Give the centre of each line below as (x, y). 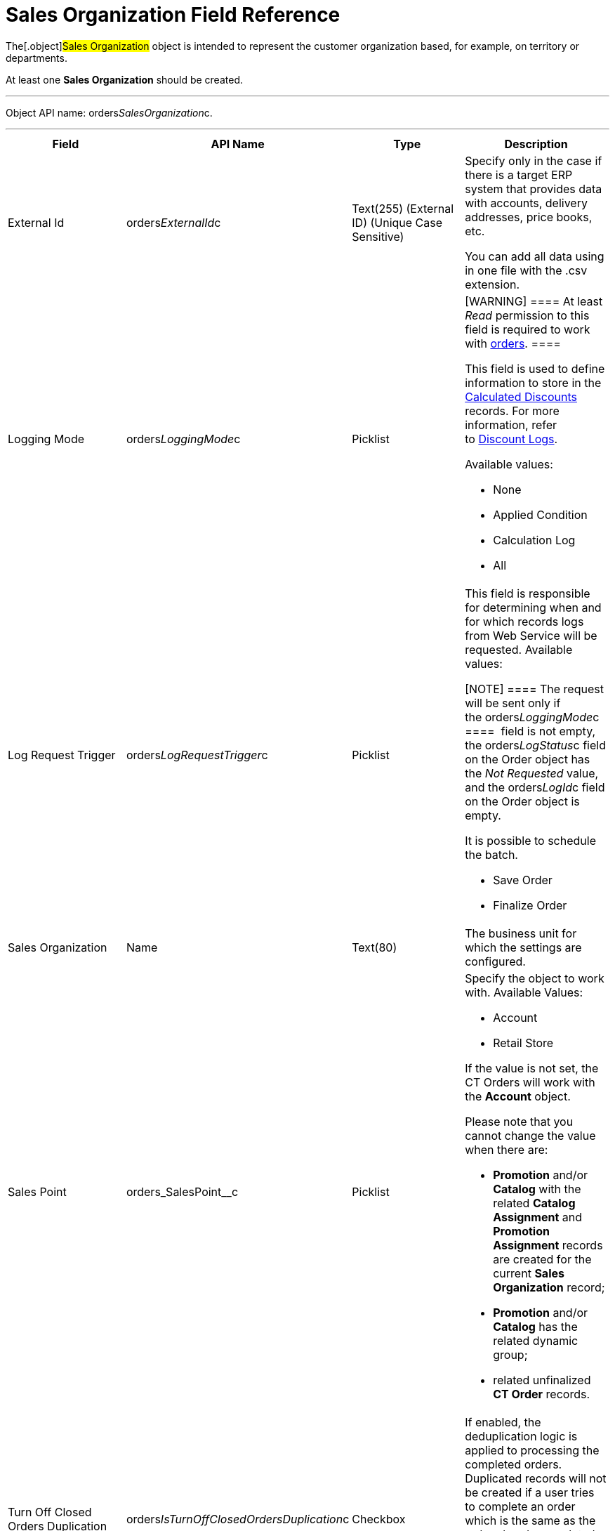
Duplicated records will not (536, 1478)
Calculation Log (534, 540)
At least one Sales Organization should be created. (124, 79)
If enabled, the (503, 1422)
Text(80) (375, 947)
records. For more (512, 410)
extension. (492, 284)
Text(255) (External (403, 208)
